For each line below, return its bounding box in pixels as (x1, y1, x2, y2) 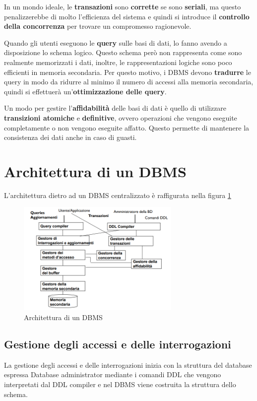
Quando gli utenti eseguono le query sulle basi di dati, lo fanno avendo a (4, 37, 227, 48)
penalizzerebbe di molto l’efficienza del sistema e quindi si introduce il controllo (4, 11, 250, 21)
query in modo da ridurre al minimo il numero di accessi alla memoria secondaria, (4, 76, 254, 87)
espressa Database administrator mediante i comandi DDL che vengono (4, 369, 221, 380)
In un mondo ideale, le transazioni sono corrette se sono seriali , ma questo (4, 1, 241, 11)
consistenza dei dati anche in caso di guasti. (4, 132, 137, 142)
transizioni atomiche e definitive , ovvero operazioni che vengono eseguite (4, 112, 237, 123)
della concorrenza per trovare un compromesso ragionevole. (4, 21, 192, 31)
